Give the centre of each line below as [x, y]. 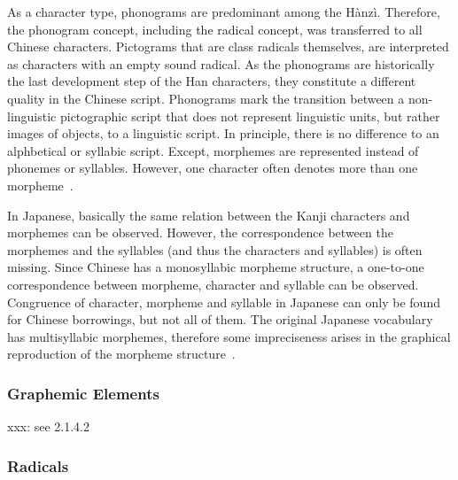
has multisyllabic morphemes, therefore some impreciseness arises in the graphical [229, 336]
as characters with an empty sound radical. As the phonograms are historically [221, 63]
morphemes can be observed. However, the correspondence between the [200, 232]
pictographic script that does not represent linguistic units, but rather [250, 116]
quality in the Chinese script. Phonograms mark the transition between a [206, 98]
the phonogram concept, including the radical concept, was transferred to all [215, 29]
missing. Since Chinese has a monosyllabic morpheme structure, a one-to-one [216, 267]
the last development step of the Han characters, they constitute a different [212, 81]
